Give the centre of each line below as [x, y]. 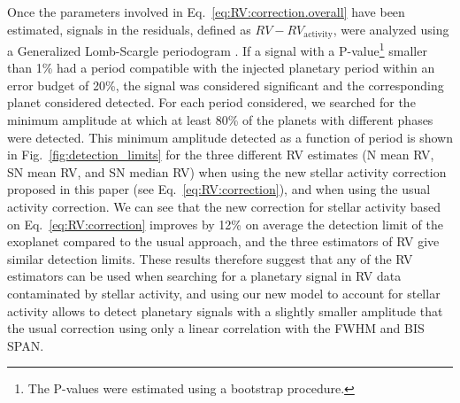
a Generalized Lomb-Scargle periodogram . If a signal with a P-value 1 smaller [217, 49]
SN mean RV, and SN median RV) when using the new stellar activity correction [227, 171]
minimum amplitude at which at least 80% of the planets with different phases [220, 120]
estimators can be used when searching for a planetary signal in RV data [204, 276]
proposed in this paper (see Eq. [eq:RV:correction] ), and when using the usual [219, 189]
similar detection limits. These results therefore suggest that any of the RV [210, 258]
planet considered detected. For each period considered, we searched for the [211, 102]
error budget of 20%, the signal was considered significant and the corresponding [226, 85]
